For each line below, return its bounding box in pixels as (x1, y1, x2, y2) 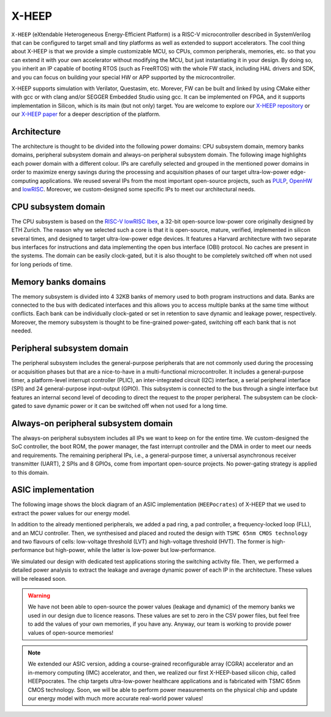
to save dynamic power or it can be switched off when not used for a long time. (27, 402, 228, 410)
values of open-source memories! (28, 629, 113, 636)
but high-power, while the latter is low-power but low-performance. (45, 546, 216, 554)
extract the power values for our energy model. (11, 509, 131, 516)
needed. (11, 327, 32, 334)
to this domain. (11, 469, 49, 476)
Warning (28, 592, 50, 599)
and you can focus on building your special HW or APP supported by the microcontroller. (11, 74, 236, 81)
